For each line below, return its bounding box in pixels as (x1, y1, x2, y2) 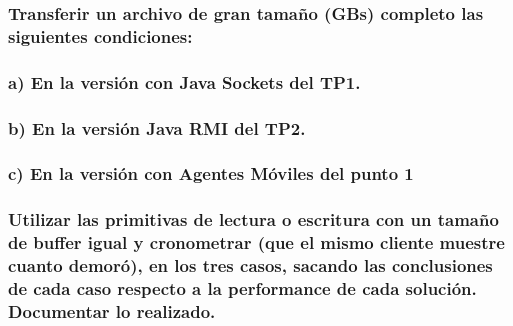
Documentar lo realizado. (8, 298, 216, 323)
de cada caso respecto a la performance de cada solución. (8, 275, 477, 300)
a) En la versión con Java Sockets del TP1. (8, 69, 361, 94)
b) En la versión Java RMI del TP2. (8, 115, 306, 140)
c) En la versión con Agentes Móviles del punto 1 (8, 161, 414, 186)
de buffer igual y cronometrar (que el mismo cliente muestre (8, 230, 505, 255)
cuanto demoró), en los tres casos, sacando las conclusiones (8, 253, 493, 278)
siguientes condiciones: (8, 23, 193, 48)
